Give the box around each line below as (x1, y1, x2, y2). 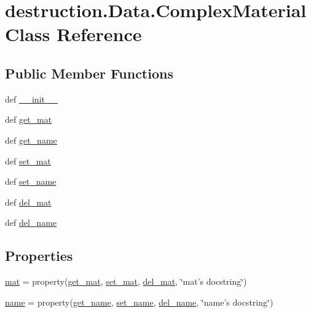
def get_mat (5, 113, 52, 126)
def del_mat (5, 195, 52, 208)
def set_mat (5, 154, 51, 167)
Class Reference (5, 21, 142, 47)
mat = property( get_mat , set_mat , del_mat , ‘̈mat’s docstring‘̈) (5, 275, 247, 288)
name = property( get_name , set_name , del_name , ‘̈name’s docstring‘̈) (5, 295, 274, 308)
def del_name (5, 216, 57, 229)
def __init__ (5, 92, 58, 105)
